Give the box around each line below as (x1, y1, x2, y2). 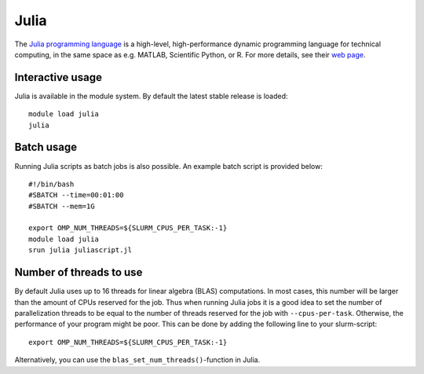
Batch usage (14, 141, 78, 154)
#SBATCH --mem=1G (28, 201, 95, 211)
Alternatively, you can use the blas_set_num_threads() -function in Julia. (14, 355, 261, 365)
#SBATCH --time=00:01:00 (28, 191, 124, 200)
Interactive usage (14, 71, 102, 84)
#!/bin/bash (28, 179, 75, 189)
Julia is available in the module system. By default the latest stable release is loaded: (14, 91, 288, 101)
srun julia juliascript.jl (28, 246, 133, 255)
